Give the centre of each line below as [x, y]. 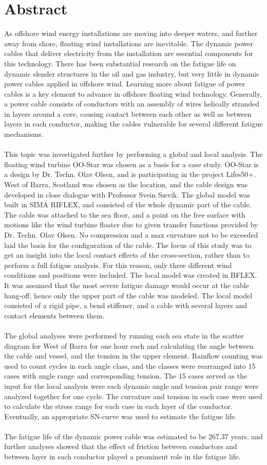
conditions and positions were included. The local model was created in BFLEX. [131, 275]
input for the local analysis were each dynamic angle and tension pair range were [131, 386]
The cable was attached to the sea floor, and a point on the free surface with [125, 214]
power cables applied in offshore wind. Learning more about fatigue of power [125, 84]
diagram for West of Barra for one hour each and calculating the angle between [129, 345]
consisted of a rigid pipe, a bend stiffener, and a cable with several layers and [126, 305]
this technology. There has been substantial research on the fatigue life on [120, 63]
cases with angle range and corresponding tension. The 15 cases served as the [126, 376]
